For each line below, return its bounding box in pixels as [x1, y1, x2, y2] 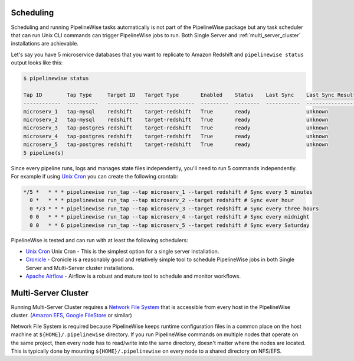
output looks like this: [11, 59, 63, 66]
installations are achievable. [11, 40, 79, 47]
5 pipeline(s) [23, 149, 64, 156]
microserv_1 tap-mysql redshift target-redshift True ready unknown [23, 108, 329, 115]
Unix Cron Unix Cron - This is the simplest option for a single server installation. [25, 248, 219, 255]
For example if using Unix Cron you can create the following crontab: [11, 173, 178, 180]
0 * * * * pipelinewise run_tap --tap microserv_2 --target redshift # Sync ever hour [29, 197, 294, 204]
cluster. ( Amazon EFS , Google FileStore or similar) [11, 312, 132, 319]
